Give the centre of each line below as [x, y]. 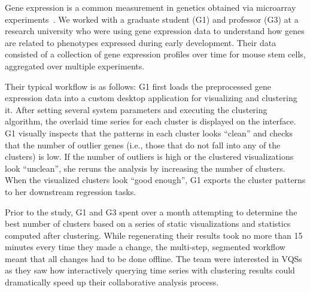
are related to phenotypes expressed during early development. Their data [141, 42]
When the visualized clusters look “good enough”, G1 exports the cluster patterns [155, 180]
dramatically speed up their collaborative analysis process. [112, 282]
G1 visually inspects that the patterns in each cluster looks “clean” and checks [149, 133]
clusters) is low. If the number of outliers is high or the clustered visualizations [149, 156]
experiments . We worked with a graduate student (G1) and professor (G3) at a [152, 19]
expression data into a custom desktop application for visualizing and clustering [151, 98]
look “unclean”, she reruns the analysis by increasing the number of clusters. [145, 168]
